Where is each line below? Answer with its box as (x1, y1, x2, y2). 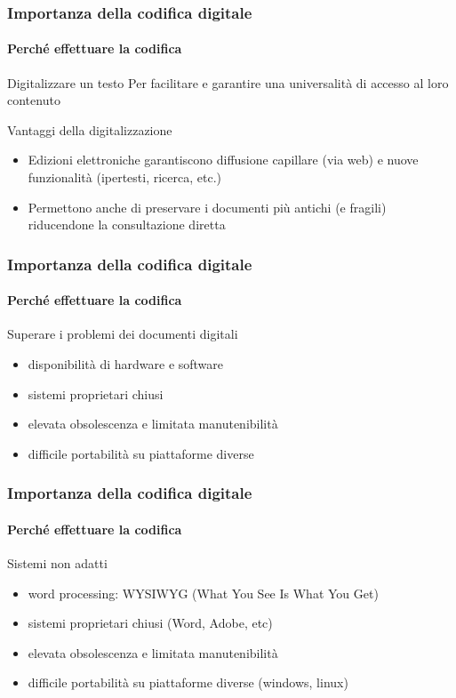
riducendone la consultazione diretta (28, 215, 226, 234)
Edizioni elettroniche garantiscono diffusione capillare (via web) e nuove (28, 150, 419, 169)
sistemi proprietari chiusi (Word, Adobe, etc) (28, 614, 273, 632)
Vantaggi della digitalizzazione (7, 120, 172, 139)
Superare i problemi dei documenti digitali (7, 325, 238, 343)
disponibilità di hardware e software (28, 355, 224, 373)
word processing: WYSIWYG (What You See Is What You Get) (28, 583, 379, 602)
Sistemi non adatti (7, 554, 108, 573)
